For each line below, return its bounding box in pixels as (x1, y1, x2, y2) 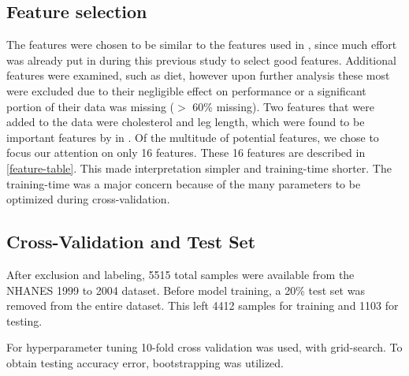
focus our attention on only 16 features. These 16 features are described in (6, 144, 366, 161)
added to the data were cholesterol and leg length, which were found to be (6, 114, 365, 130)
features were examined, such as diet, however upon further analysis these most (6, 67, 390, 84)
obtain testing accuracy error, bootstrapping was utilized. (6, 354, 284, 370)
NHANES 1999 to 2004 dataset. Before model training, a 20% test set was (6, 281, 365, 298)
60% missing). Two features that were (192, 98, 374, 114)
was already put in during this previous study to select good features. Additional (6, 51, 396, 68)
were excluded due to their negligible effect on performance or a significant (6, 82, 366, 99)
